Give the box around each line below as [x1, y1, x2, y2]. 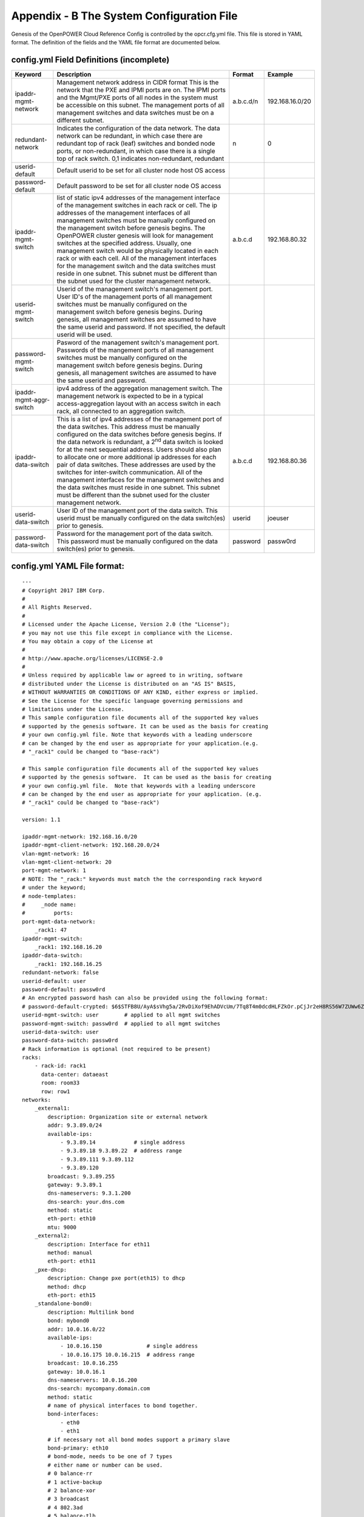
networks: [22, 1096, 51, 1104]
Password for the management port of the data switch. [56, 530, 213, 538]
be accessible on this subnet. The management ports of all [56, 101, 224, 109]
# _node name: [22, 901, 77, 908]
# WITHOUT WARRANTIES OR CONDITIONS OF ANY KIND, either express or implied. [22, 689, 259, 696]
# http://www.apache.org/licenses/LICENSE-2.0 [22, 655, 163, 661]
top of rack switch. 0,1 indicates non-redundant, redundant [56, 154, 224, 163]
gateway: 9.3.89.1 [47, 1181, 103, 1188]
